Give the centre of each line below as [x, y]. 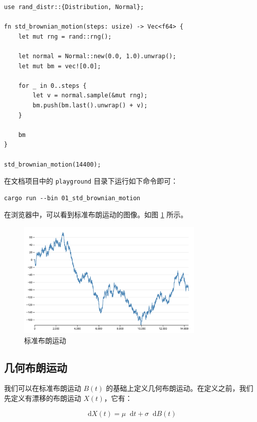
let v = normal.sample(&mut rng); [90, 96]
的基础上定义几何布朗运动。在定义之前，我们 [180, 388]
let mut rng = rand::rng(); [65, 36]
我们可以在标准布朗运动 [43, 388]
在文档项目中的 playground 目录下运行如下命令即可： [91, 181]
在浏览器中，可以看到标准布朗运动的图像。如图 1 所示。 [96, 215]
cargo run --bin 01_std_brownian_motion [72, 198]
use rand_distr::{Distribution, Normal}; [74, 7]
